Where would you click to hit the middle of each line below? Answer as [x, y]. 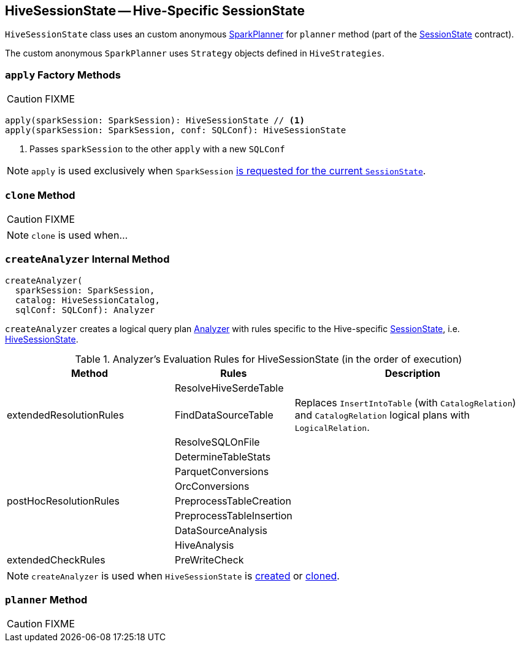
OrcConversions [212, 486]
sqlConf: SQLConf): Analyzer [85, 310]
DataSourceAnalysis [221, 530]
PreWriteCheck [209, 560]
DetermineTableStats [223, 456]
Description [413, 373]
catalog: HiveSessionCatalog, [87, 300]
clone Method [40, 195]
